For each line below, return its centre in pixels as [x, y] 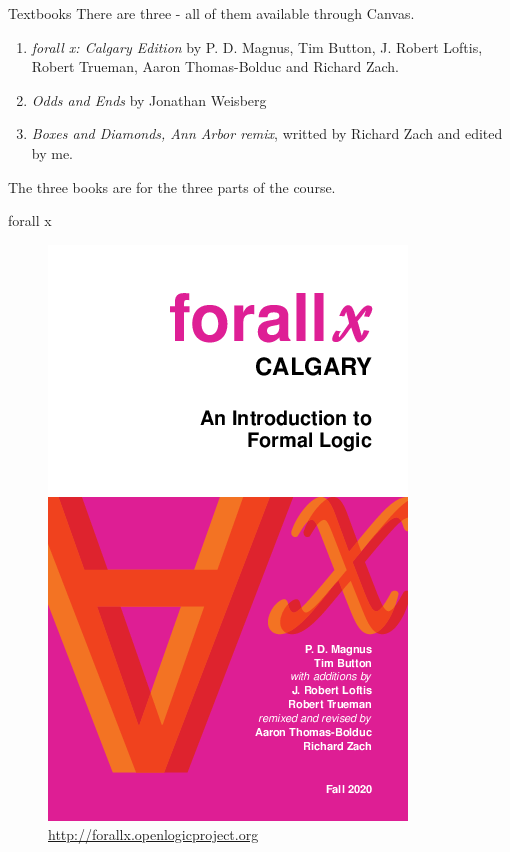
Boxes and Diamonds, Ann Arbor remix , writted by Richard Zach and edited [267, 133]
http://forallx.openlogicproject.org [153, 834]
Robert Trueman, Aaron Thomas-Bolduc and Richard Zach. [215, 66]
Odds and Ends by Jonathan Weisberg [149, 99]
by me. [52, 152]
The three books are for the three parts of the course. [172, 186]
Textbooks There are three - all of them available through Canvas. [211, 13]
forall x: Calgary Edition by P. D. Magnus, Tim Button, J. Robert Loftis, [257, 46]
